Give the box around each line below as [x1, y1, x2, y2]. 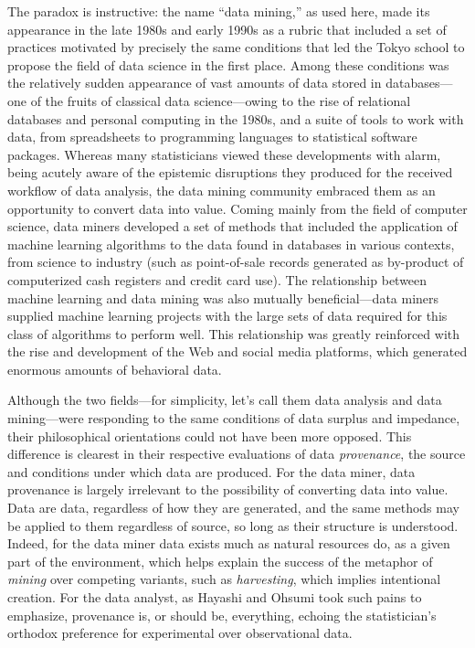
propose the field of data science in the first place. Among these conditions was [7, 55, 449, 74]
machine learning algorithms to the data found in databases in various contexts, [7, 234, 455, 253]
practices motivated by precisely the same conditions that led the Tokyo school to [7, 37, 465, 57]
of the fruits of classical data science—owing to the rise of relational [30, 90, 411, 110]
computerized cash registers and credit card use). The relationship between [7, 270, 427, 289]
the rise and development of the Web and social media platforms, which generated [7, 342, 468, 361]
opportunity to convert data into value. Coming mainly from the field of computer [7, 198, 468, 218]
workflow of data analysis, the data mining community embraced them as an [7, 180, 436, 199]
